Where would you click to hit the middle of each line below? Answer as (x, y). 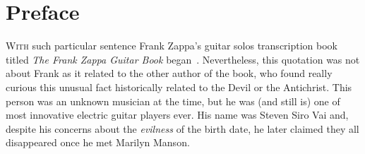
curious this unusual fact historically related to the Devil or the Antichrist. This (179, 87)
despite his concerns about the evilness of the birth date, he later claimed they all (182, 128)
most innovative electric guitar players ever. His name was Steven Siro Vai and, (177, 115)
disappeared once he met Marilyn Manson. (98, 142)
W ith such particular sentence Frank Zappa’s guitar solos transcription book (172, 46)
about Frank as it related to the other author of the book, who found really (169, 73)
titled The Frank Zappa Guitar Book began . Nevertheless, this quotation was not (183, 59)
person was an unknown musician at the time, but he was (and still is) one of (173, 101)
